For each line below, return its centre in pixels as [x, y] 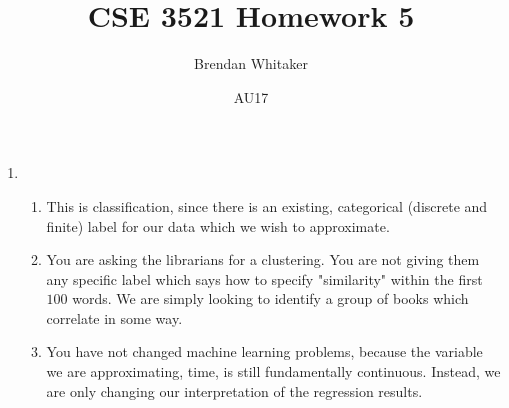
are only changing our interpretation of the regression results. [234, 390]
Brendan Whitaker [251, 63]
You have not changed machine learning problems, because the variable [264, 351]
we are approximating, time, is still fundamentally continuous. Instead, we [273, 371]
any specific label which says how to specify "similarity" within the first [264, 278]
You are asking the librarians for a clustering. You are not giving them [263, 259]
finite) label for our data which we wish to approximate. [218, 225]
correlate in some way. [114, 317]
